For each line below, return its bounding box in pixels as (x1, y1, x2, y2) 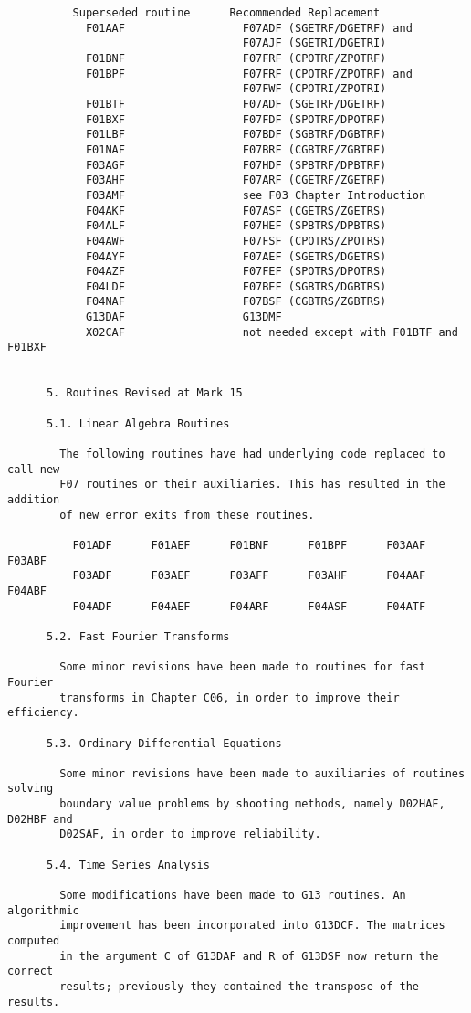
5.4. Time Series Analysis (46, 858, 210, 871)
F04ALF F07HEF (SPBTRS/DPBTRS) (85, 219, 387, 233)
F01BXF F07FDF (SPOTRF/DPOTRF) (85, 112, 387, 126)
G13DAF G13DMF (85, 311, 282, 324)
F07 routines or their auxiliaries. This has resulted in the (59, 478, 445, 491)
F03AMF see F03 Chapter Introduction (85, 188, 426, 202)
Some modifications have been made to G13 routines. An (59, 889, 406, 902)
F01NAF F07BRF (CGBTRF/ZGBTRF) (85, 142, 387, 156)
